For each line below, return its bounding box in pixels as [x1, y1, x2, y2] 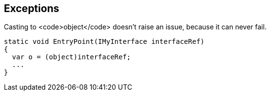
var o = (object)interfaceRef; [12, 53, 131, 61]
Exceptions [4, 2, 59, 14]
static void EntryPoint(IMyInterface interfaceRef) [4, 38, 205, 46]
